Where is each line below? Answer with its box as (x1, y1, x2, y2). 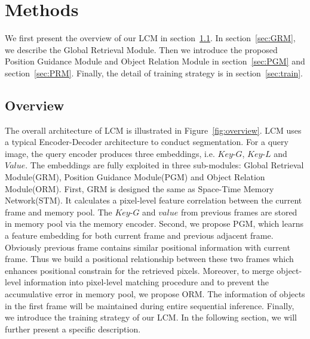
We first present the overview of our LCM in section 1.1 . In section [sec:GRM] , (5, 32, 296, 44)
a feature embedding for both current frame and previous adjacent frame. (5, 229, 274, 242)
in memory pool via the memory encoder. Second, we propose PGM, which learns (5, 217, 303, 230)
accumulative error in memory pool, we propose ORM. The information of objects (5, 288, 305, 300)
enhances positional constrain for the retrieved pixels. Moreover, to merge (5, 264, 274, 276)
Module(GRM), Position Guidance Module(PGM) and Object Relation (5, 171, 265, 183)
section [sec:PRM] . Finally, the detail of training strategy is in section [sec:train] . (5, 66, 303, 79)
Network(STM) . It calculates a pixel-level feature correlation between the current (5, 194, 302, 207)
